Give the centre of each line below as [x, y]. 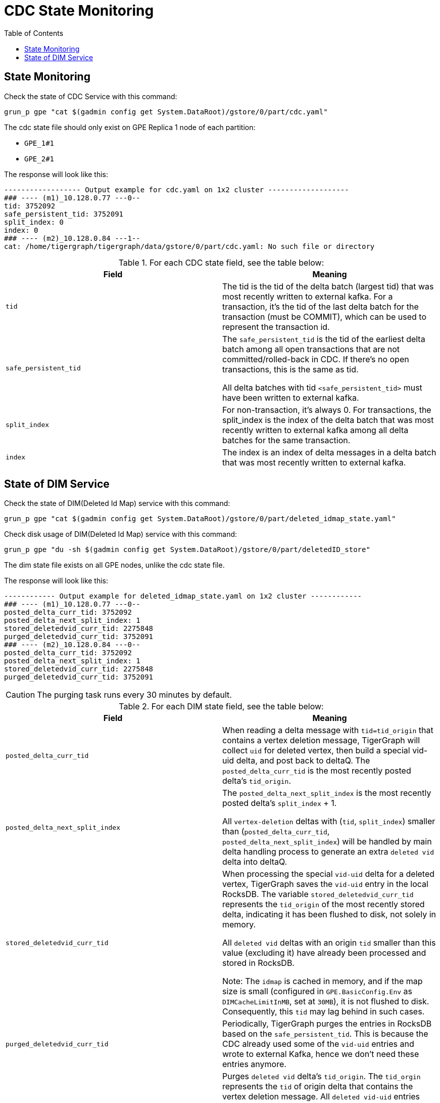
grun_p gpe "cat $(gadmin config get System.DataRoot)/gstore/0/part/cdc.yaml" [166, 112]
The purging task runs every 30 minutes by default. [134, 695]
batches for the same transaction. [286, 440]
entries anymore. [254, 1064]
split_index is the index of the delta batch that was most [328, 420]
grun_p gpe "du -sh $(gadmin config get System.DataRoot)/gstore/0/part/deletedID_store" [187, 550]
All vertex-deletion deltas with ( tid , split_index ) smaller [329, 821]
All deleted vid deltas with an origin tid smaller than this [329, 943]
